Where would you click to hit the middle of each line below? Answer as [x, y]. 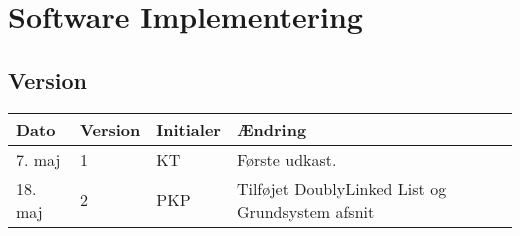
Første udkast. [286, 159]
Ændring [271, 129]
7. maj [38, 159]
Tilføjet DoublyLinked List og [341, 188]
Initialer [188, 129]
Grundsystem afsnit [305, 211]
